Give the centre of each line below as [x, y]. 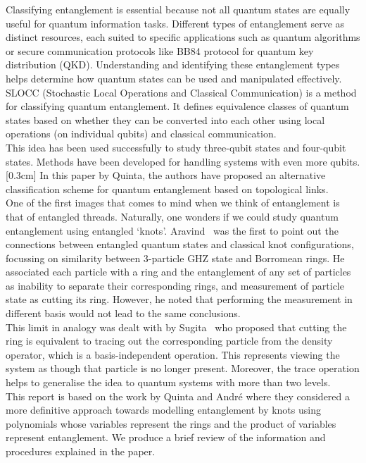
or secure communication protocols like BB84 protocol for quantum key [160, 50]
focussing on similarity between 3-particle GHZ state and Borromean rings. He [175, 258]
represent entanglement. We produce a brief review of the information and [166, 437]
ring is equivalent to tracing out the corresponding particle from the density [169, 341]
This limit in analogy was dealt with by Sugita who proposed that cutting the [176, 327]
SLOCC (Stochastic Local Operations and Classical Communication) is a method [181, 92]
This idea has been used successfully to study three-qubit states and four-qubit [176, 147]
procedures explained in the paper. [81, 451]
